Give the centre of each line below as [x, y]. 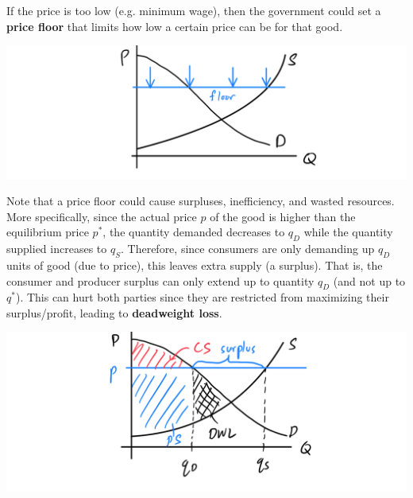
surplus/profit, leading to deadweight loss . [114, 312]
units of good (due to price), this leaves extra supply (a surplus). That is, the [195, 265]
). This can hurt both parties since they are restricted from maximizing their [202, 297]
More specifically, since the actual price [102, 216]
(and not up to [369, 280]
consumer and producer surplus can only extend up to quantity [160, 280]
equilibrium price [48, 232]
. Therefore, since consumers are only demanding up [247, 249]
